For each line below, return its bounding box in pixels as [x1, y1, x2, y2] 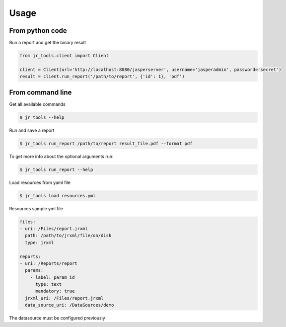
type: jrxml [25, 240, 54, 245]
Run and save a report [9, 127, 55, 133]
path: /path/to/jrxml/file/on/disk [25, 233, 112, 239]
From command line [9, 88, 72, 96]
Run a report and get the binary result [9, 40, 86, 46]
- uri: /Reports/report [19, 260, 78, 266]
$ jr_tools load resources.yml [19, 193, 96, 198]
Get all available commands [9, 101, 66, 107]
